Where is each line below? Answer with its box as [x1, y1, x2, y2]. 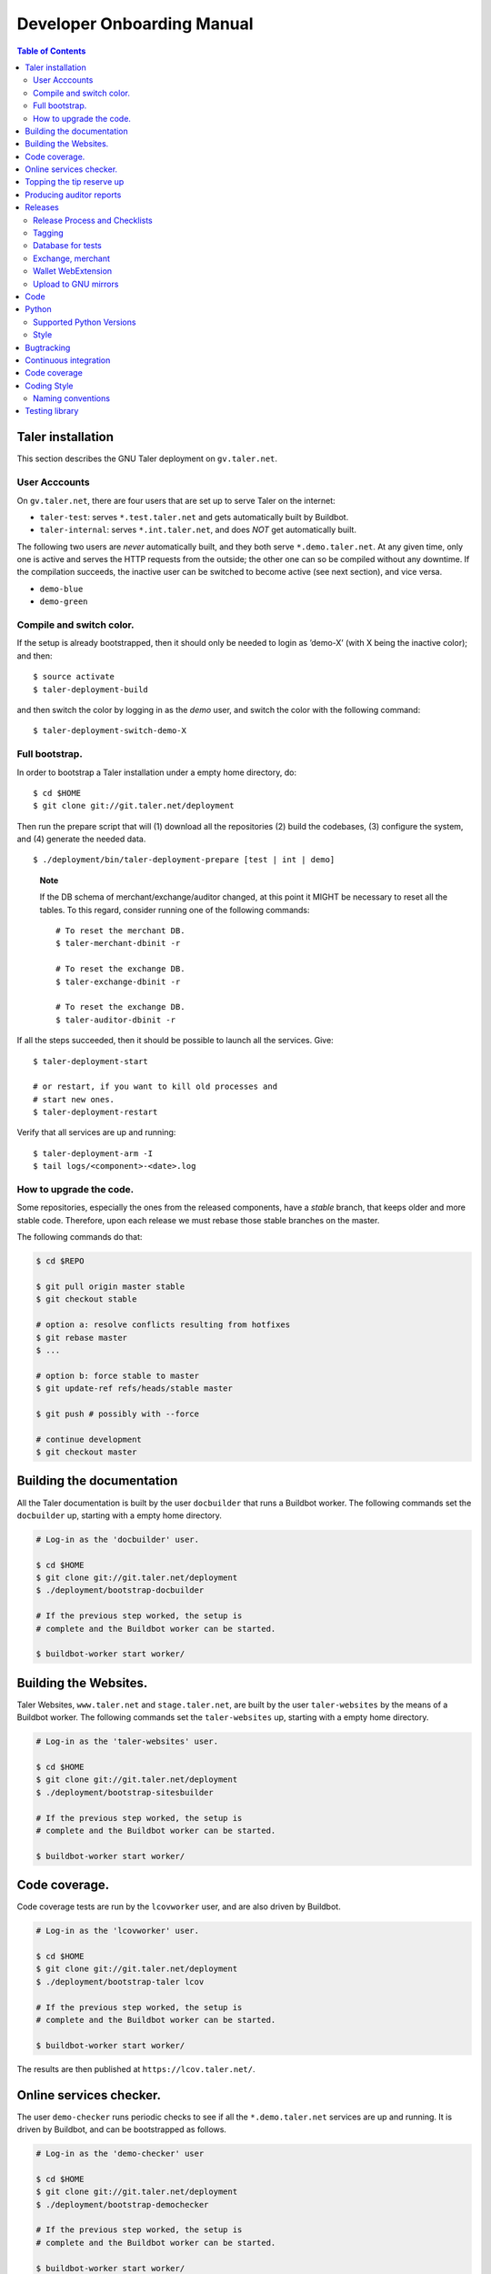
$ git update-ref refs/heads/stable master [35, 1384, 234, 1394]
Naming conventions [33, 393, 111, 404]
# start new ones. [33, 1094, 115, 1104]
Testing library [25, 406, 79, 417]
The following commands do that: [16, 1232, 143, 1243]
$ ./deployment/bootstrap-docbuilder [35, 1585, 205, 1595]
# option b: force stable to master [35, 1370, 200, 1381]
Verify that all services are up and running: [16, 1127, 176, 1138]
